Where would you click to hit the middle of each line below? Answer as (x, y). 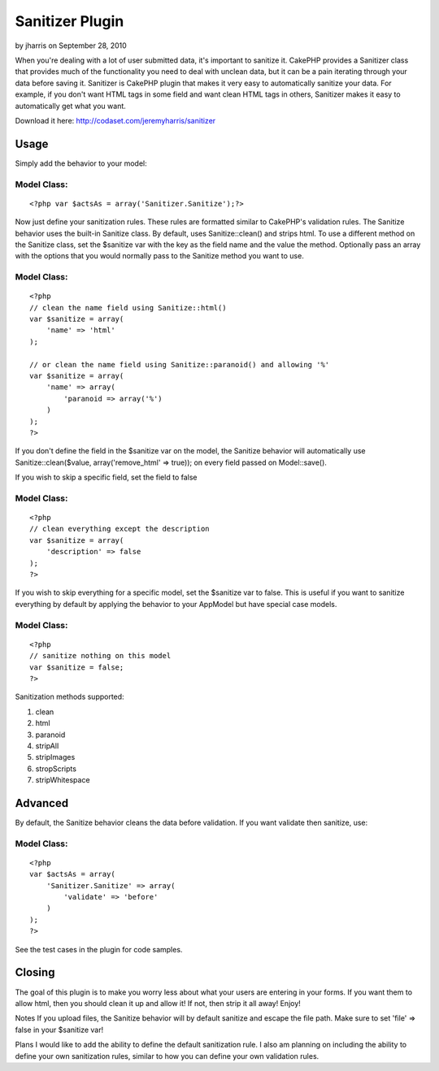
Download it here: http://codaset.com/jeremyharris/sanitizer (115, 120)
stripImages (55, 757)
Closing (35, 972)
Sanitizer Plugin (70, 21)
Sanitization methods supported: (70, 697)
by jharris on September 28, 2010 (71, 46)
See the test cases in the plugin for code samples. (99, 949)
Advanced (42, 803)
